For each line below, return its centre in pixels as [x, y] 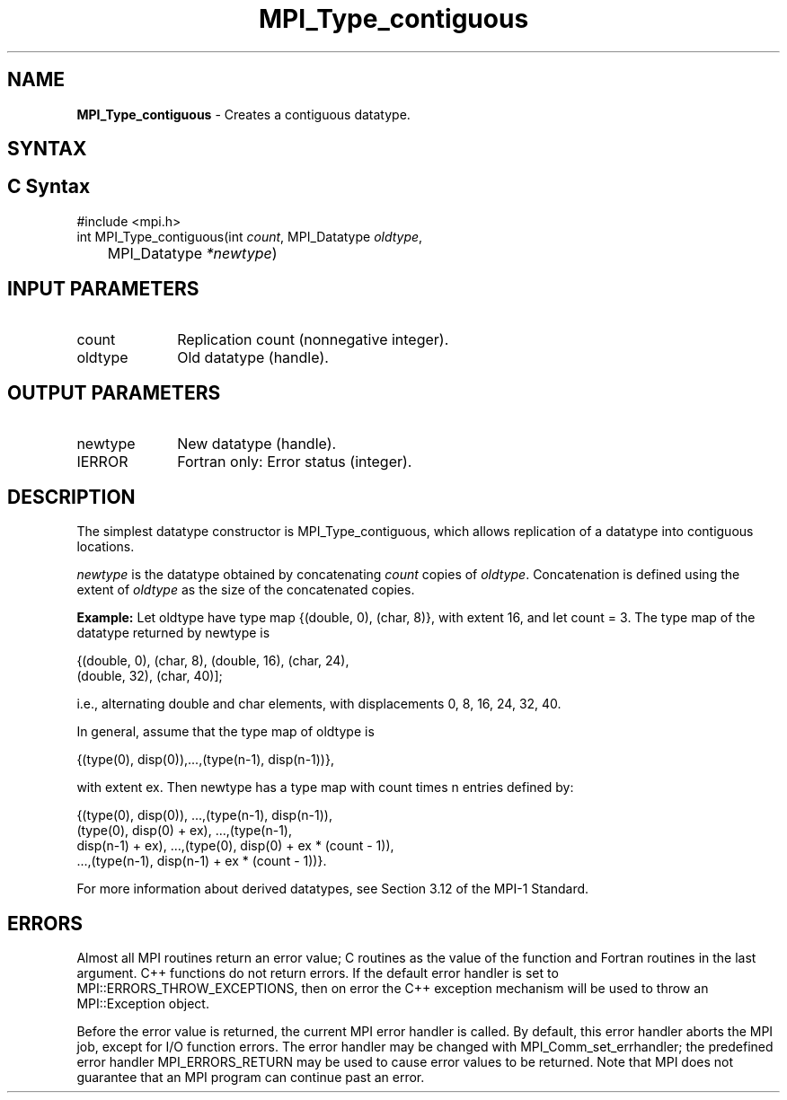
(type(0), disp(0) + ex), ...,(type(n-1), [184, 831]
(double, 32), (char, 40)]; [150, 676]
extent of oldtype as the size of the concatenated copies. [246, 590]
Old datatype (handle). [253, 357]
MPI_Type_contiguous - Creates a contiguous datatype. [243, 114]
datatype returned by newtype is [173, 633]
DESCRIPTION [71, 497]
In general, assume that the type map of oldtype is [225, 732]
